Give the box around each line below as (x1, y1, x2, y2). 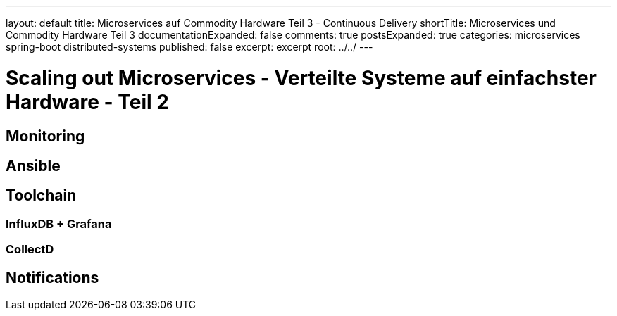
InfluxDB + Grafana (6, 216, 112, 231)
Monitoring (6, 127, 85, 145)
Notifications (6, 268, 99, 286)
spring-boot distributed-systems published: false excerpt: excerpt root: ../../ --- (6, 41, 373, 53)
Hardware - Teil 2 (6, 89, 169, 114)
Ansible (6, 156, 61, 175)
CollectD (6, 242, 54, 257)
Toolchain (6, 187, 77, 205)
